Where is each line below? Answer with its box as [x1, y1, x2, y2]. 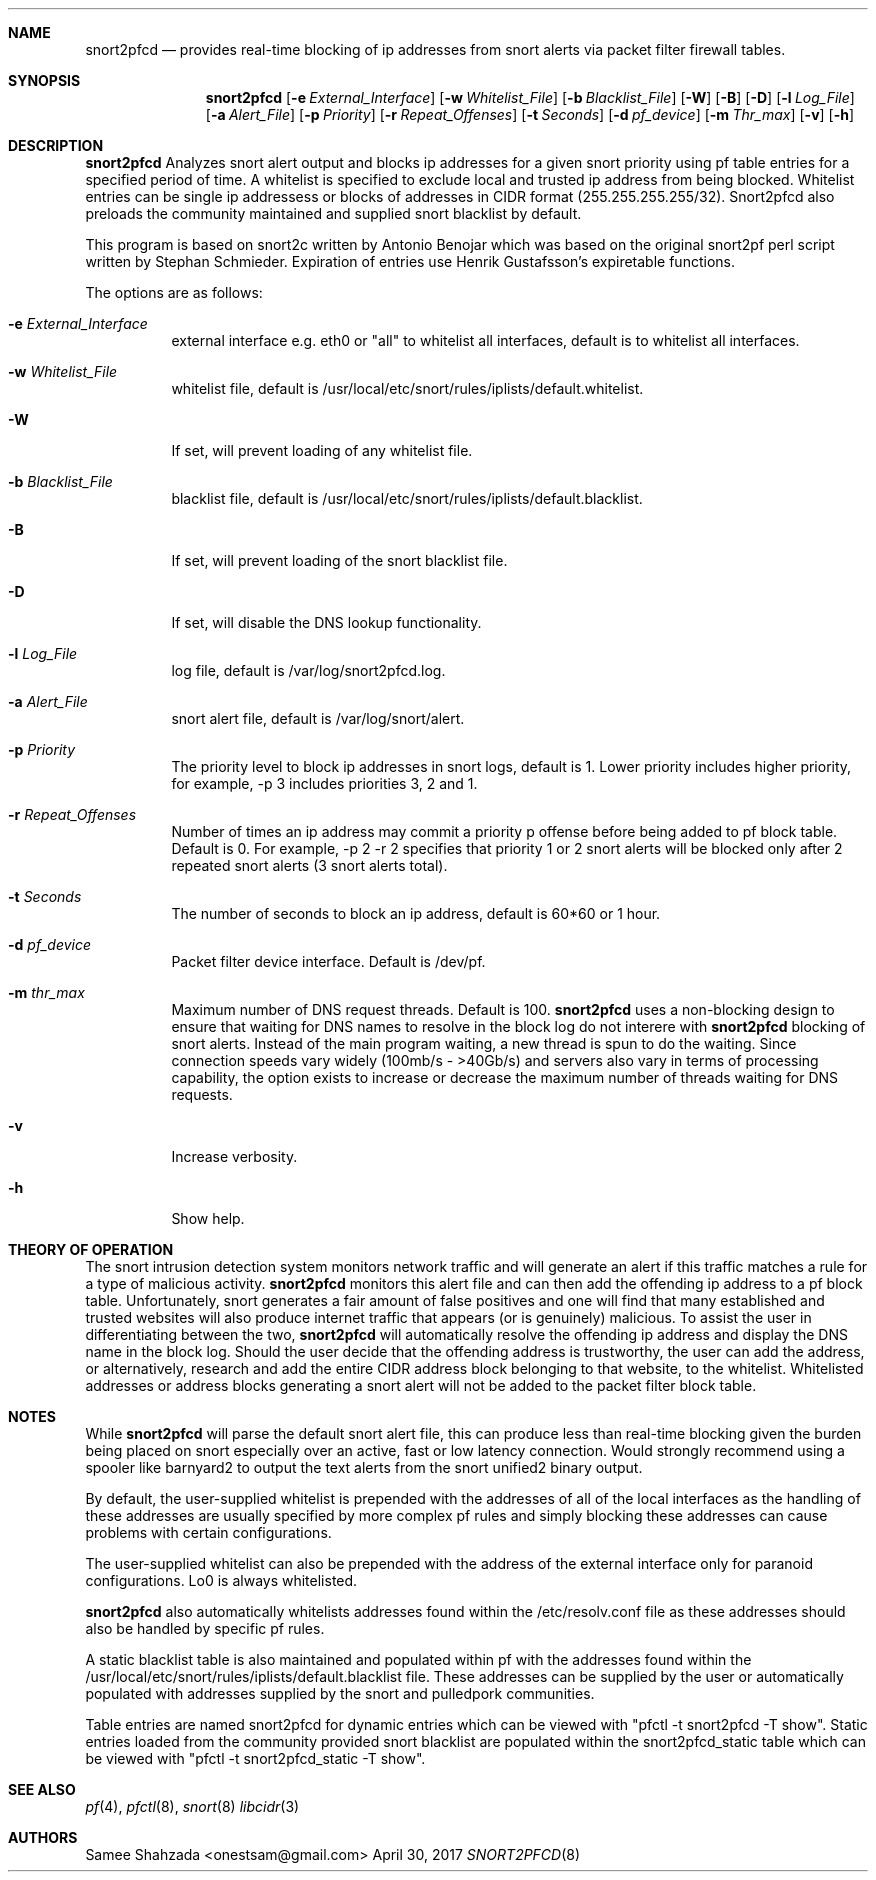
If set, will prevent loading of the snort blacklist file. [171, 552, 508, 569]
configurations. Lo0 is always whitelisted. [85, 1572, 358, 1589]
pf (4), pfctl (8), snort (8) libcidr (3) [85, 1798, 300, 1815]
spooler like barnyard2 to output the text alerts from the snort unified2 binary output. [85, 1459, 643, 1476]
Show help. [171, 1210, 245, 1227]
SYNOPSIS [8, 72, 81, 89]
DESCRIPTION [8, 137, 104, 154]
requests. [171, 1086, 233, 1103]
